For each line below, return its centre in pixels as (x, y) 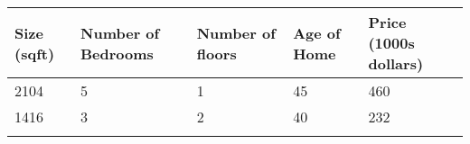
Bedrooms (117, 53)
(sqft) (35, 53)
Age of (317, 32)
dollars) (396, 63)
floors (216, 53)
